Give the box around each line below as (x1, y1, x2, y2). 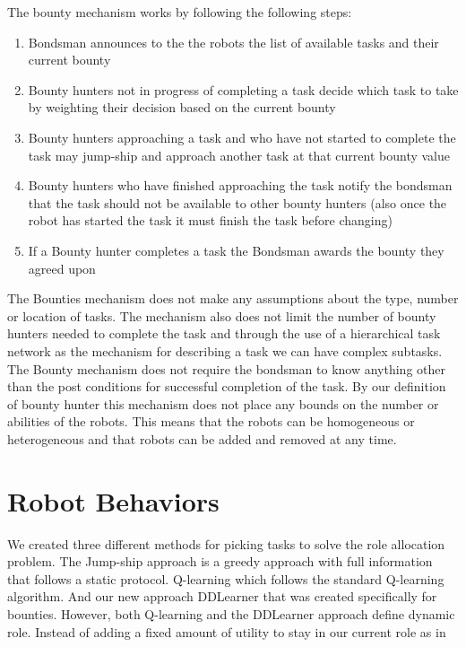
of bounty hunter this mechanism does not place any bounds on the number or (7, 394, 439, 413)
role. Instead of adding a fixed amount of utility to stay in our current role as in (7, 622, 446, 641)
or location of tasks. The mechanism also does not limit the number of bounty (7, 306, 436, 325)
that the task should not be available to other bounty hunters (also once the (28, 193, 447, 212)
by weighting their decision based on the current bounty (28, 98, 336, 117)
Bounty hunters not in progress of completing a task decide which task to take (28, 80, 459, 99)
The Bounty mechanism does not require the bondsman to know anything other (7, 359, 445, 378)
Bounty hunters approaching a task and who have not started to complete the (28, 127, 456, 146)
